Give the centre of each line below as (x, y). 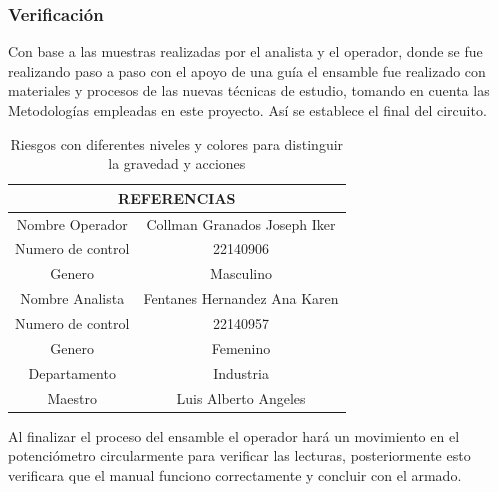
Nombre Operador (72, 223)
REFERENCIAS (177, 197)
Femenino (241, 347)
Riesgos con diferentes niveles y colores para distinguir (177, 143)
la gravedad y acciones (177, 163)
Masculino (241, 273)
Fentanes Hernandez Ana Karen (241, 298)
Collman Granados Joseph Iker (241, 223)
